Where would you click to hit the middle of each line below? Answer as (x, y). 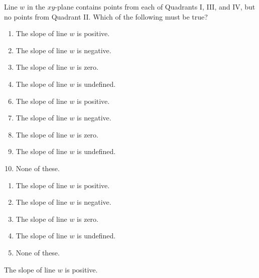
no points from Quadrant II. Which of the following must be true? (106, 16)
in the (36, 7)
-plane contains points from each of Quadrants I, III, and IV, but (155, 7)
